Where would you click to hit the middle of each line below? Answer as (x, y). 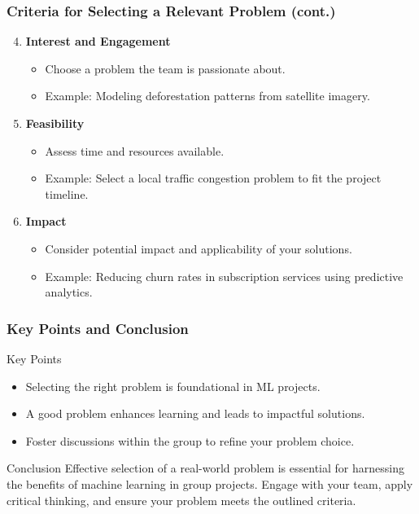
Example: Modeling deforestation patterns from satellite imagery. (207, 96)
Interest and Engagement (98, 41)
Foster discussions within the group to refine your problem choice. (190, 440)
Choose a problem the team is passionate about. (165, 68)
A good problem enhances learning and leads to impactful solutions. (195, 413)
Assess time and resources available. (135, 150)
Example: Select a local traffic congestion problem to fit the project (213, 178)
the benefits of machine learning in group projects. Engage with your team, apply (210, 483)
